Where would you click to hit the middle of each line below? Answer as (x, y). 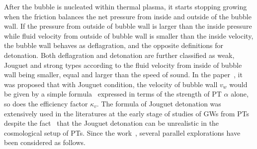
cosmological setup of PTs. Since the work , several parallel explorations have (122, 132)
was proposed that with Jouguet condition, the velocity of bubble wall (111, 84)
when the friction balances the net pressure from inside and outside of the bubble (128, 16)
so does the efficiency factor (46, 103)
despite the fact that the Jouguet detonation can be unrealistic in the (112, 123)
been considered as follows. (45, 142)
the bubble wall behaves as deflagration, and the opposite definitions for (114, 45)
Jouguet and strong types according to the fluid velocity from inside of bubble (123, 65)
